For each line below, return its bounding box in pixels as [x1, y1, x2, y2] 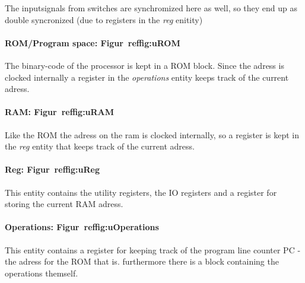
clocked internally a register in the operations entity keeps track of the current [5, 71, 289, 83]
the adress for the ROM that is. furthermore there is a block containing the [5, 255, 279, 268]
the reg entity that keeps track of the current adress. [5, 140, 195, 152]
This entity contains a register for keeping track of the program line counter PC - [5, 243, 301, 256]
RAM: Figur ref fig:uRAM [5, 106, 115, 118]
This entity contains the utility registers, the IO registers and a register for [5, 186, 277, 198]
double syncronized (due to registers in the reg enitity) [5, 13, 203, 26]
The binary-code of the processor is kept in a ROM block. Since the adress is [5, 59, 284, 71]
